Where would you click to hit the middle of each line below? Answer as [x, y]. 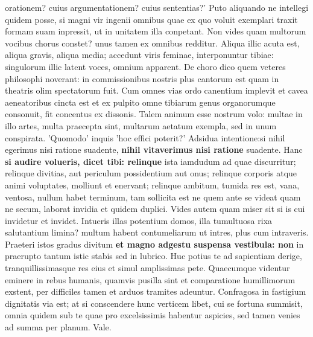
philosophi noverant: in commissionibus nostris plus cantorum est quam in [142, 78]
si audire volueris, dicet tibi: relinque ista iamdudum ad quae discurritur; [150, 161]
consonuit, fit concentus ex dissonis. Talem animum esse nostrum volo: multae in [154, 114]
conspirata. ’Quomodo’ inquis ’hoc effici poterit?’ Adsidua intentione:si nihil [145, 137]
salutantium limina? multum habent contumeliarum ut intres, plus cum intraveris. [157, 232]
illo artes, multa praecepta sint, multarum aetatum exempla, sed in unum [141, 125]
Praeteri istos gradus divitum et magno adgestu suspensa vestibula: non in [154, 244]
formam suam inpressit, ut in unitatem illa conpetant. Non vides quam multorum [156, 31]
